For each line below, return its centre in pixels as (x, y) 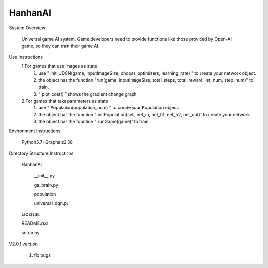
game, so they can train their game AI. (61, 46)
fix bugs (42, 255)
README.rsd (35, 223)
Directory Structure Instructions (41, 153)
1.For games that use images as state (60, 66)
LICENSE (31, 214)
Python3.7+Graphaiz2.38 (47, 142)
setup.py (31, 232)
